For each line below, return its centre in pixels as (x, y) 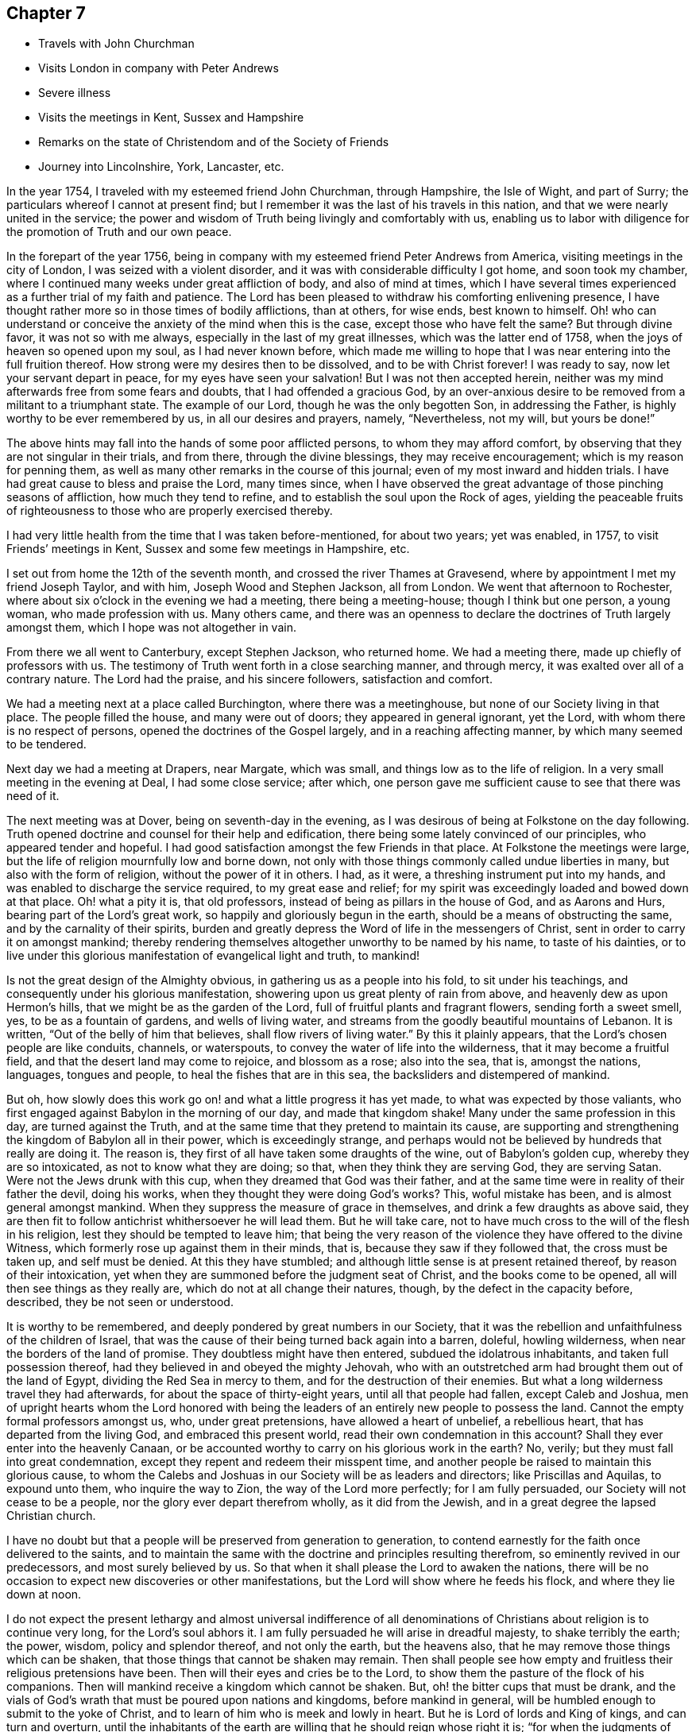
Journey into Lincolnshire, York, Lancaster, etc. (161, 167)
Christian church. (51, 1516)
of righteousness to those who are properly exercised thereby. (170, 511)
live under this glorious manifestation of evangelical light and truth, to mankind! (213, 956)
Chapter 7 (46, 13)
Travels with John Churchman (116, 44)
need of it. (33, 796)
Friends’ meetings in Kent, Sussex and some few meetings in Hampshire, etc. (208, 549)
